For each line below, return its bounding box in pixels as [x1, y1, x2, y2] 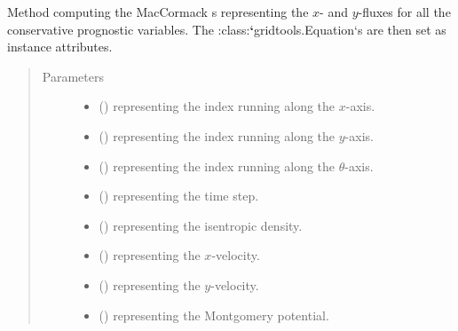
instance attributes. [7, 37, 113, 56]
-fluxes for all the [358, 3, 451, 20]
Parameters [42, 67, 104, 85]
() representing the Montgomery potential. [99, 305, 329, 324]
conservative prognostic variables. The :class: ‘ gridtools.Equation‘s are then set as [7, 20, 446, 38]
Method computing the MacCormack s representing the [7, 3, 309, 20]
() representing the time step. [99, 186, 259, 205]
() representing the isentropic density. [99, 216, 303, 234]
